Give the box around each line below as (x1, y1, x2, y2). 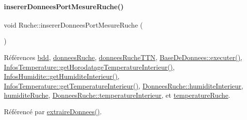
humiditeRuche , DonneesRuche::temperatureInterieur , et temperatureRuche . (4, 90, 231, 100)
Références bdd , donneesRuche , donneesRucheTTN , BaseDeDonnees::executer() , (4, 52, 243, 62)
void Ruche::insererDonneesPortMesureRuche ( (4, 19, 143, 30)
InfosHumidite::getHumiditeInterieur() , (4, 71, 120, 81)
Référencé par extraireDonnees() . (4, 106, 102, 116)
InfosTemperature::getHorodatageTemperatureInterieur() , (4, 61, 175, 72)
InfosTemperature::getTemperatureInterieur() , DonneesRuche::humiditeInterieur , (4, 80, 244, 90)
